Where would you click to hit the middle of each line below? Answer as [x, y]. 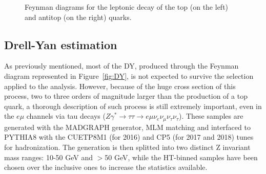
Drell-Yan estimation [61, 44]
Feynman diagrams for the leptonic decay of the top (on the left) [127, 7]
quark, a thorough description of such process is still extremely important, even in [133, 106]
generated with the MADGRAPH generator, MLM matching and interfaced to [127, 127]
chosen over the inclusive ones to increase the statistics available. [106, 167]
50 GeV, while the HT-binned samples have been [181, 157]
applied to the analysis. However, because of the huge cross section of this [120, 86]
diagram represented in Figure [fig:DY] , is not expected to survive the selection [129, 75]
